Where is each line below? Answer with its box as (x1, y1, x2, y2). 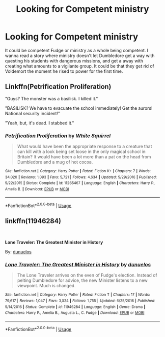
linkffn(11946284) (5, 216, 61, 225)
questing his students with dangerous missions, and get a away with (5, 58, 143, 63)
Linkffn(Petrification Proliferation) (5, 83, 111, 91)
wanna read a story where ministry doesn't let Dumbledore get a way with (5, 53, 155, 59)
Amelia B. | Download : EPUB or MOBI (5, 187, 69, 192)
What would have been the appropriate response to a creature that (17, 144, 152, 150)
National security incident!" (5, 110, 60, 116)
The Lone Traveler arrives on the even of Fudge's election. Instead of (17, 272, 157, 278)
